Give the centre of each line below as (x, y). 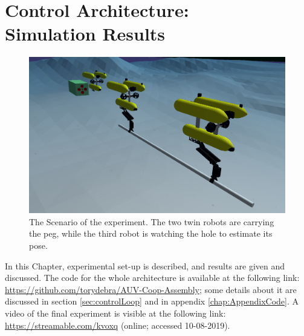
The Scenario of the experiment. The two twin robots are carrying (152, 221)
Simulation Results (85, 34)
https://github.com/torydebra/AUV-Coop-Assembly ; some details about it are (151, 289)
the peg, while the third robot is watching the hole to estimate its (151, 233)
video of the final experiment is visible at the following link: (115, 313)
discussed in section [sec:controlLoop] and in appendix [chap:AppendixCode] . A (152, 301)
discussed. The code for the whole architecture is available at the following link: (152, 278)
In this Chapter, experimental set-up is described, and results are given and (145, 265)
